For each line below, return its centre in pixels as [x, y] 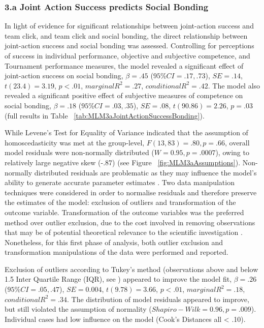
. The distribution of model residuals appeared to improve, [158, 299]
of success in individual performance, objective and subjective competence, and [127, 55]
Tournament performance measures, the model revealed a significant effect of [124, 65]
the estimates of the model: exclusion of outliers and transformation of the [120, 202]
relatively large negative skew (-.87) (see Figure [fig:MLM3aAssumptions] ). [123, 162]
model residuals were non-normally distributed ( [79, 152]
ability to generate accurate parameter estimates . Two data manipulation [120, 182]
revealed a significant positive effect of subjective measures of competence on [124, 95]
